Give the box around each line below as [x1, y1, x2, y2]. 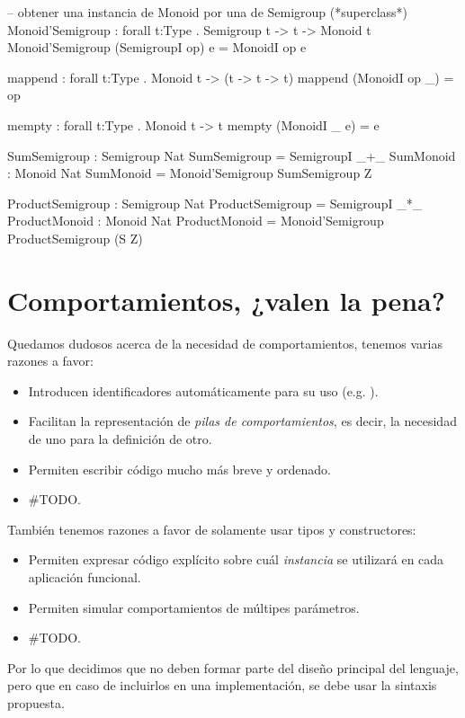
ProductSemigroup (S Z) [7, 228, 143, 247]
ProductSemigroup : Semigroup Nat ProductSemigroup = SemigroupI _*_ [7, 193, 423, 212]
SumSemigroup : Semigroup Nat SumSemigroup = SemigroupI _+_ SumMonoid [7, 146, 456, 164]
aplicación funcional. [28, 568, 141, 586]
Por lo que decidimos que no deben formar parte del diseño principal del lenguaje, [7, 658, 459, 677]
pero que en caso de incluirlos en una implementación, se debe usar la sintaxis [7, 676, 437, 695]
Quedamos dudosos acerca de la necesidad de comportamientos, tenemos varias [7, 333, 443, 352]
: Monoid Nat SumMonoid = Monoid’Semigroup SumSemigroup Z [7, 164, 372, 182]
